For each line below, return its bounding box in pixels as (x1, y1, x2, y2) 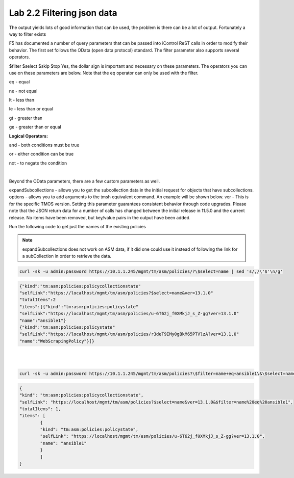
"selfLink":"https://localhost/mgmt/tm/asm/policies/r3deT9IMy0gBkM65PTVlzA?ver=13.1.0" (19, 331, 240, 337)
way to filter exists (9, 31, 46, 37)
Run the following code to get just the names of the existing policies (9, 223, 146, 229)
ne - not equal (9, 88, 38, 94)
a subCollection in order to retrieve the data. (22, 253, 112, 259)
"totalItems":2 (19, 297, 56, 303)
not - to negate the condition (9, 160, 67, 166)
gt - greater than (9, 115, 43, 121)
